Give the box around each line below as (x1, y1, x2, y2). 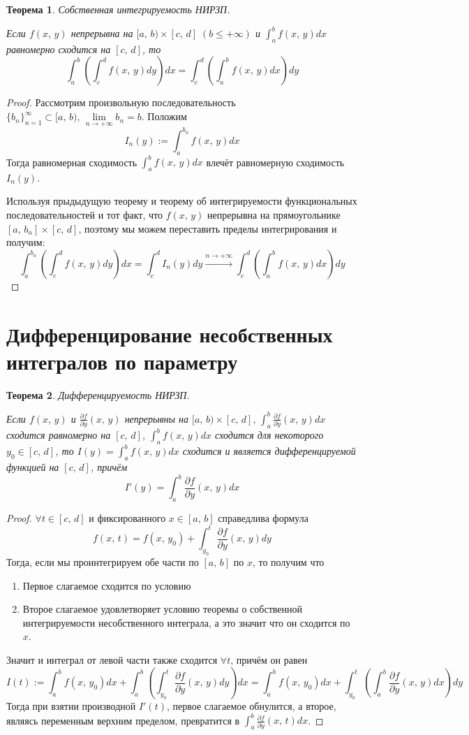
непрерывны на (124, 411, 188, 425)
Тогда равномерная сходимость (6, 154, 137, 169)
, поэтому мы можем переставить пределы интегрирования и (78, 221, 337, 235)
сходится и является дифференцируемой (182, 444, 356, 458)
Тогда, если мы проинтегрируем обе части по (6, 554, 199, 569)
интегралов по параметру (6, 347, 238, 375)
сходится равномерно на (6, 428, 111, 442)
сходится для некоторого (215, 428, 324, 442)
